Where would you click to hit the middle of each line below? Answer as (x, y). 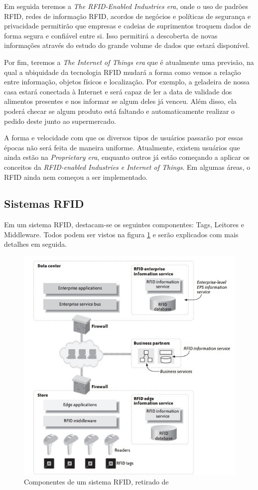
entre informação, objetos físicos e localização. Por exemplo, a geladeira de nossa (127, 82)
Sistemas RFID (44, 204)
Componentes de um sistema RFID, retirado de (96, 482)
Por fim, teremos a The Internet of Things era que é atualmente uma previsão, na (129, 62)
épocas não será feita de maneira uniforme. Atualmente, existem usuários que (122, 147)
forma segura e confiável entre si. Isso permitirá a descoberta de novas (111, 35)
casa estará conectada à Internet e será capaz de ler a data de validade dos (118, 91)
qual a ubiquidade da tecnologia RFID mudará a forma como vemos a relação (123, 72)
